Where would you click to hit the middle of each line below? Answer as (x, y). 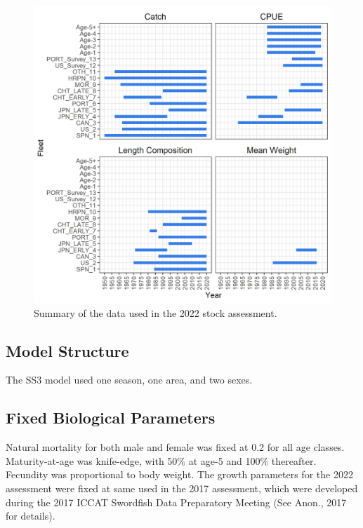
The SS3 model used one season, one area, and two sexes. (129, 380)
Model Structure (67, 350)
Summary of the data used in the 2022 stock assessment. (156, 312)
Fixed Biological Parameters (111, 418)
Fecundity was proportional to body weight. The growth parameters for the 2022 (179, 474)
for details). (31, 516)
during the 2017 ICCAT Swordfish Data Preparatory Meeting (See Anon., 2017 (176, 502)
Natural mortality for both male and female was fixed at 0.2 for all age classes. (175, 447)
